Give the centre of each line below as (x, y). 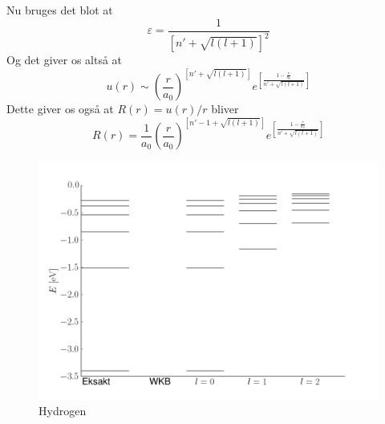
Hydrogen (63, 411)
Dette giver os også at (60, 109)
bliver (225, 109)
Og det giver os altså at (65, 59)
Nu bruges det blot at (60, 10)
